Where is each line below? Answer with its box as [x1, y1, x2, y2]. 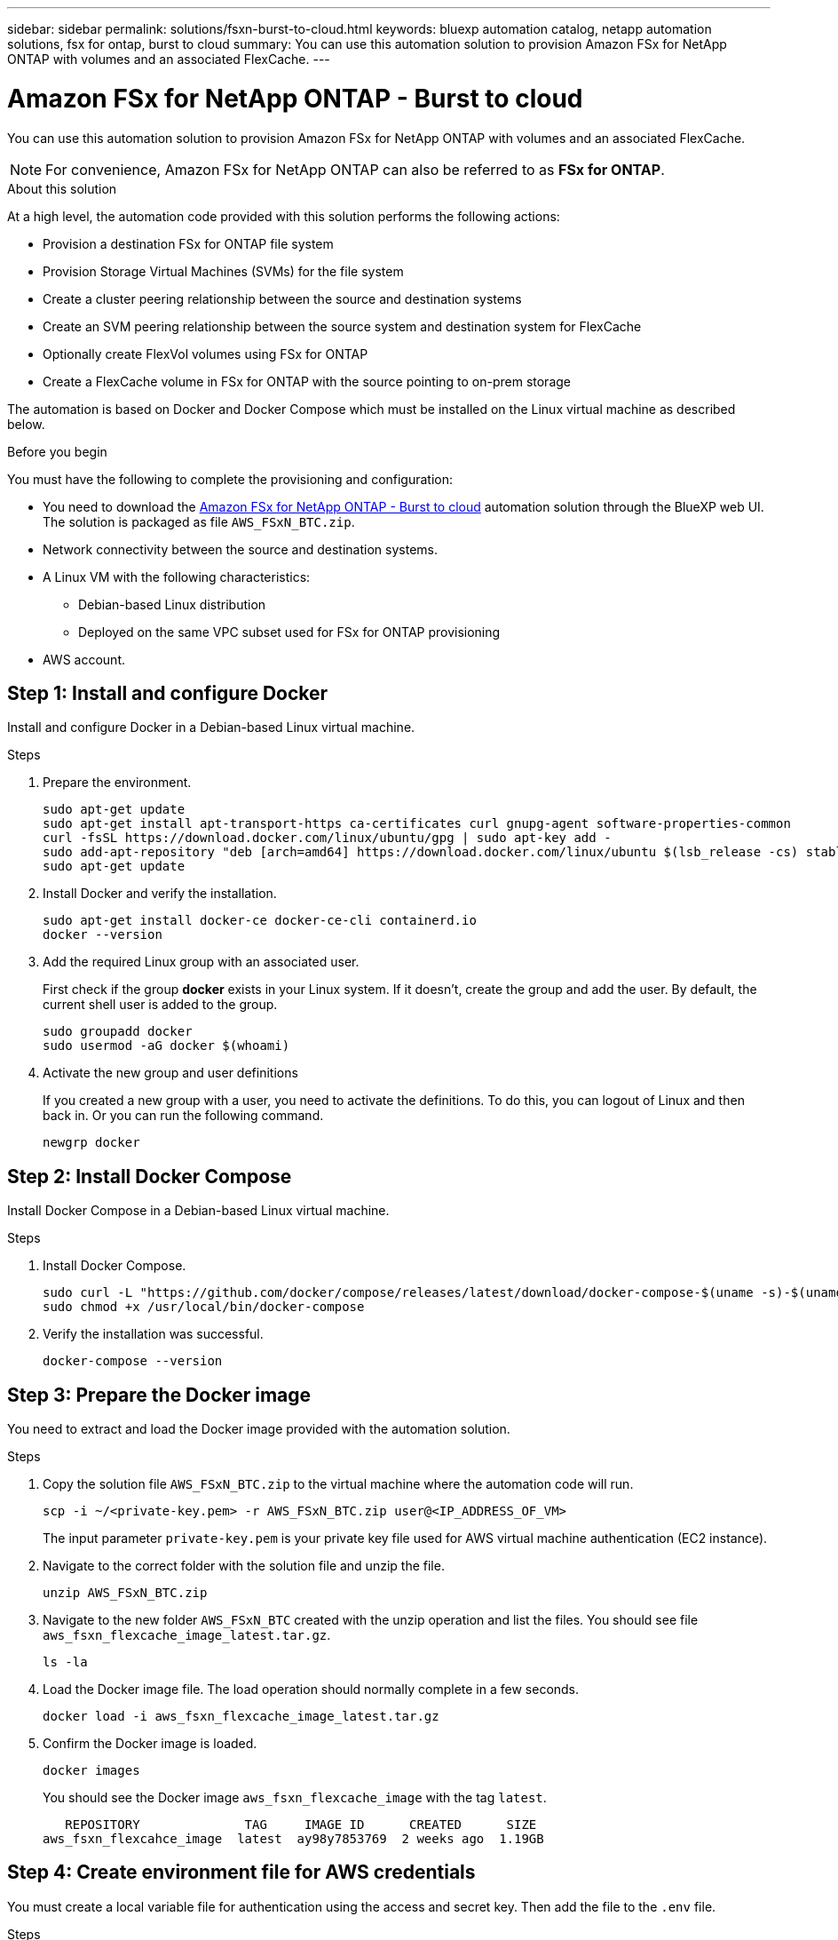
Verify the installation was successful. [43, 1326, 264, 1342]
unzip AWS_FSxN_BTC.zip [43, 1586, 208, 1601]
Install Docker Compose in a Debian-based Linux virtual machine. [7, 1203, 390, 1219]
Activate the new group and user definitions [43, 1065, 298, 1081]
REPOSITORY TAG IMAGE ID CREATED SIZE [65, 1817, 537, 1833]
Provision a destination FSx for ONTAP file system [43, 235, 334, 251]
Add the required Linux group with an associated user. [43, 954, 360, 970]
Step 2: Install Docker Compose [7, 1165, 292, 1188]
